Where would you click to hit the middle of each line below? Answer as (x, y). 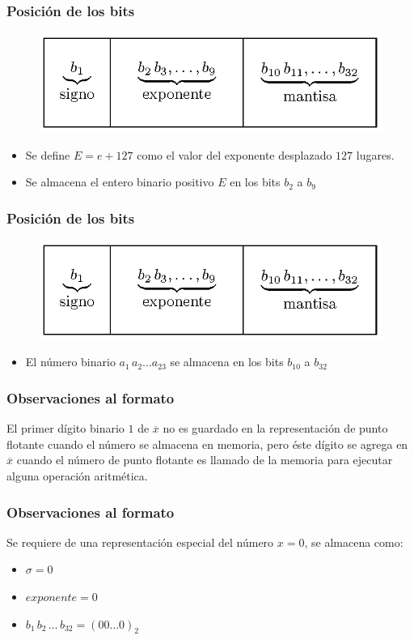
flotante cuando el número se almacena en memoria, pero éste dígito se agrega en (207, 444)
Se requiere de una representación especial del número (140, 542)
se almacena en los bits (227, 362)
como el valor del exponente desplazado (234, 154)
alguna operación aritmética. (77, 476)
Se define (48, 154)
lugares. (375, 154)
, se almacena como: (354, 542)
